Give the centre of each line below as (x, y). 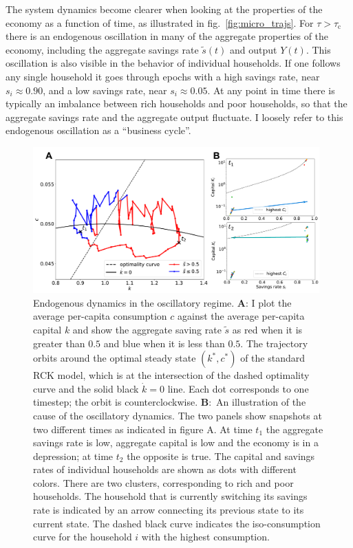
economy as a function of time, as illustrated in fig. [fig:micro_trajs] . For (160, 22)
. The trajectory (274, 343)
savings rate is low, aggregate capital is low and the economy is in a (176, 442)
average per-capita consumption (100, 316)
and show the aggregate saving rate (147, 329)
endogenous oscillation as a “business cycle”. (98, 130)
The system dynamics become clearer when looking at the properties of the (164, 9)
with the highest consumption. (205, 537)
